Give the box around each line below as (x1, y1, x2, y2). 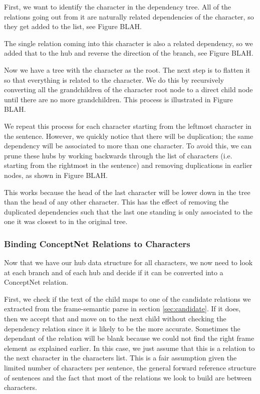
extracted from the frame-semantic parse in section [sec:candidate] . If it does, (4, 303, 241, 314)
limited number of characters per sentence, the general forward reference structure (4, 362, 256, 373)
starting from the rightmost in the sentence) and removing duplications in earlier (4, 160, 252, 170)
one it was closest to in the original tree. (4, 216, 128, 227)
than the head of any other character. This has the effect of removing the (4, 196, 229, 207)
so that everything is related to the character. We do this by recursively (4, 74, 224, 85)
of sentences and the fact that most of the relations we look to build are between (4, 372, 252, 382)
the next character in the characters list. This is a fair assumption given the (4, 352, 237, 363)
